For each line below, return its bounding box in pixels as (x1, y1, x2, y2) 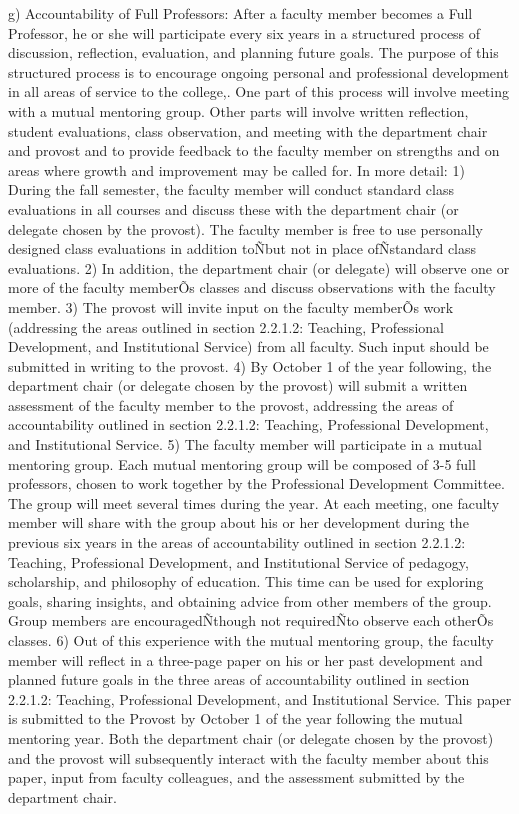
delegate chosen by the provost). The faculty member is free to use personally (8, 218, 483, 239)
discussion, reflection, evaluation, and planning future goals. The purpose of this (8, 42, 499, 63)
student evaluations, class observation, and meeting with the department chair (8, 120, 488, 141)
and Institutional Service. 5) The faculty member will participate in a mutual (8, 434, 482, 455)
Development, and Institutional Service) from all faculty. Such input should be (8, 336, 489, 357)
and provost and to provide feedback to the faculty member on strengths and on (8, 140, 500, 161)
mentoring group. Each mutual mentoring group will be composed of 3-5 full (8, 453, 476, 474)
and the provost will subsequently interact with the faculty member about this (8, 747, 489, 768)
